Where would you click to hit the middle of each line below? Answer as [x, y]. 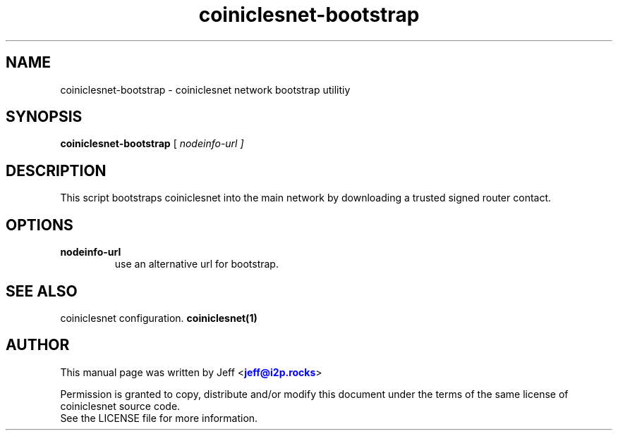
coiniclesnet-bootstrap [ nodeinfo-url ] [152, 144]
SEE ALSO [42, 291]
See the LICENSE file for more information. [159, 418]
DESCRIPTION [56, 170]
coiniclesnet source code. [120, 406]
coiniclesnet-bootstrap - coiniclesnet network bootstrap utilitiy [205, 89]
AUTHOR [38, 345]
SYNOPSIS [44, 117]
